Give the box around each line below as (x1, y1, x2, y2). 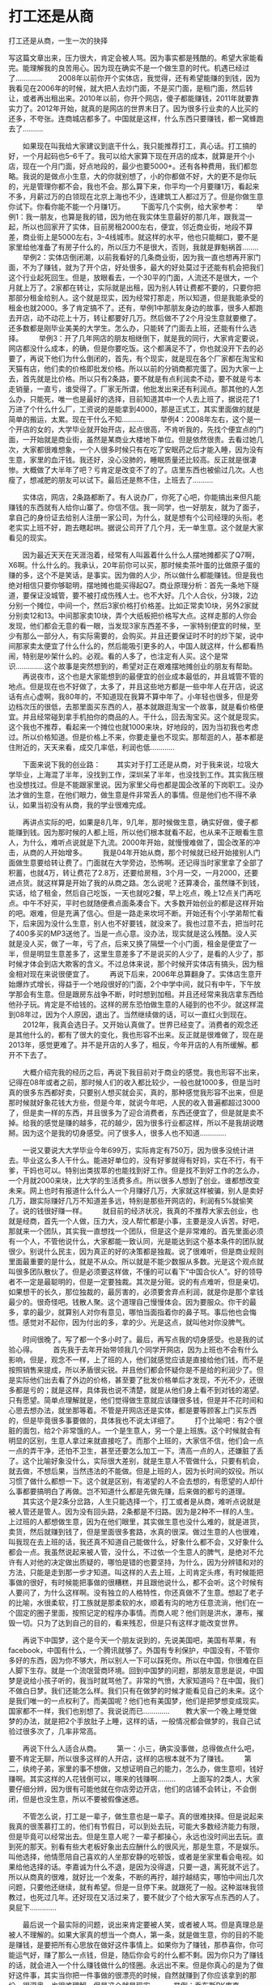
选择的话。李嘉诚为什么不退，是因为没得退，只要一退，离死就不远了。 (29, 1862, 264, 1872)
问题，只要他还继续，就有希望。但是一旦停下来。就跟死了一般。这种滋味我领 (8, 1882, 264, 1892)
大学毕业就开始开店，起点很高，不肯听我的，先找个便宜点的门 (57, 424, 264, 434)
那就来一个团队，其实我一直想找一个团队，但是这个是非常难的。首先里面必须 (8, 1226, 264, 1236)
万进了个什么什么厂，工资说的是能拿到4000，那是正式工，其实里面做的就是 (8, 404, 261, 414)
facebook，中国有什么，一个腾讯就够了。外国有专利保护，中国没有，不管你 (8, 1645, 261, 1655)
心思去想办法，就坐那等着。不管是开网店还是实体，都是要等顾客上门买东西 (8, 1405, 257, 1415)
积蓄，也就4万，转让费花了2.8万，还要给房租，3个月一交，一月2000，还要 (8, 867, 259, 877)
